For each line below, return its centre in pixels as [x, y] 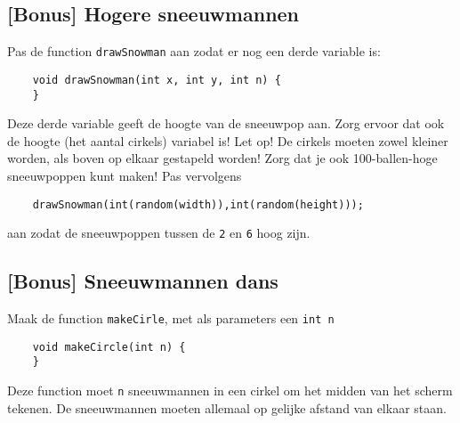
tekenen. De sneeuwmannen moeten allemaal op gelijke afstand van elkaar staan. [227, 407]
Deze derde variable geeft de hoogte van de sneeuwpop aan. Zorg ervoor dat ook [226, 123]
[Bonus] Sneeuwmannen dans [143, 281]
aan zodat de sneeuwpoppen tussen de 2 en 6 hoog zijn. [159, 233]
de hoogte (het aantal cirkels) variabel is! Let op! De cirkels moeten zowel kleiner [228, 140]
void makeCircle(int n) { [109, 347]
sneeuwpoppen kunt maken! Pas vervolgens [125, 175]
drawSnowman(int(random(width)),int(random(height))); [198, 204]
